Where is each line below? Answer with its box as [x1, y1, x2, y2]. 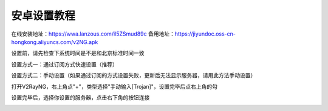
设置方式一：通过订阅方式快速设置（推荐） [11, 60, 118, 68]
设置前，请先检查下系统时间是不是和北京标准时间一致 [11, 49, 145, 57]
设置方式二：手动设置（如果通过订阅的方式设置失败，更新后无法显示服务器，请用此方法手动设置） [11, 72, 256, 79]
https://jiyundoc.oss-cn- [174, 30, 236, 37]
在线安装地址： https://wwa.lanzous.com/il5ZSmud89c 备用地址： [11, 30, 176, 37]
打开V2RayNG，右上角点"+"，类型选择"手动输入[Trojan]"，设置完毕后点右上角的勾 [11, 83, 218, 90]
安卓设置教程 [11, 9, 76, 22]
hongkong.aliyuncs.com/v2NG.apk [11, 38, 98, 45]
